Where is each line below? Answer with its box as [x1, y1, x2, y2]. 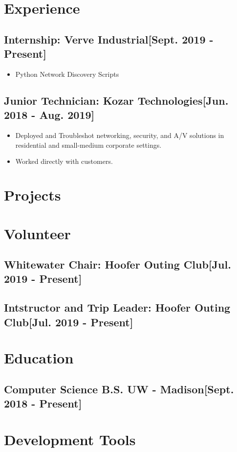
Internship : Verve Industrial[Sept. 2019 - [4, 31, 214, 46]
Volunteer [4, 223, 71, 243]
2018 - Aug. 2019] [4, 107, 95, 122]
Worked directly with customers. [15, 156, 113, 166]
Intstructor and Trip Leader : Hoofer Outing [4, 300, 231, 315]
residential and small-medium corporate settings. [15, 139, 162, 150]
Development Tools [4, 429, 136, 449]
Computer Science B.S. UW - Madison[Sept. [4, 381, 234, 396]
